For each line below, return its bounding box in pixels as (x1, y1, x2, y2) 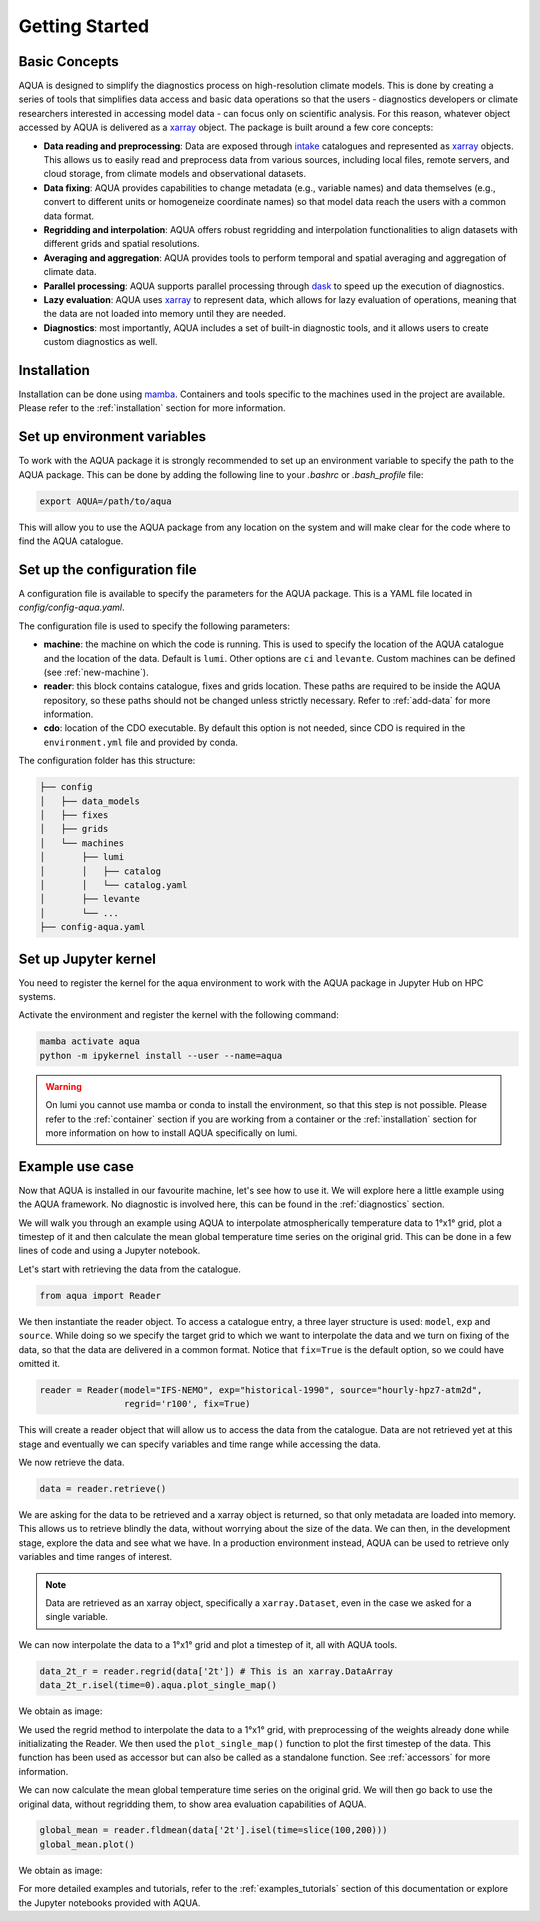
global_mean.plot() (39, 1838, 135, 1850)
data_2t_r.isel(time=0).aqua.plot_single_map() (39, 1680, 277, 1691)
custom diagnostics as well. (43, 336, 158, 348)
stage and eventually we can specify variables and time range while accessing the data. (18, 1438, 381, 1450)
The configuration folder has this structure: (18, 755, 196, 767)
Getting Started (18, 15, 150, 37)
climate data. (43, 266, 97, 278)
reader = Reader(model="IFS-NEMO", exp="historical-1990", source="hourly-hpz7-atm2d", (39, 1384, 483, 1395)
